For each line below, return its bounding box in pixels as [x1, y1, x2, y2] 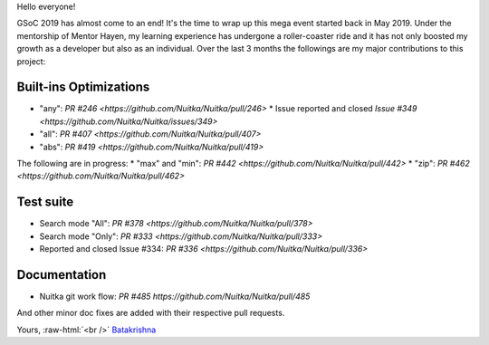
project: [16, 55, 46, 67]
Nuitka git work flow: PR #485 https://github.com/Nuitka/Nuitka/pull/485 [39, 291, 311, 302]
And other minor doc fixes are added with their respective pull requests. [16, 308, 285, 319]
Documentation [16, 267, 107, 283]
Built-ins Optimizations [16, 80, 150, 95]
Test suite [16, 195, 74, 210]
